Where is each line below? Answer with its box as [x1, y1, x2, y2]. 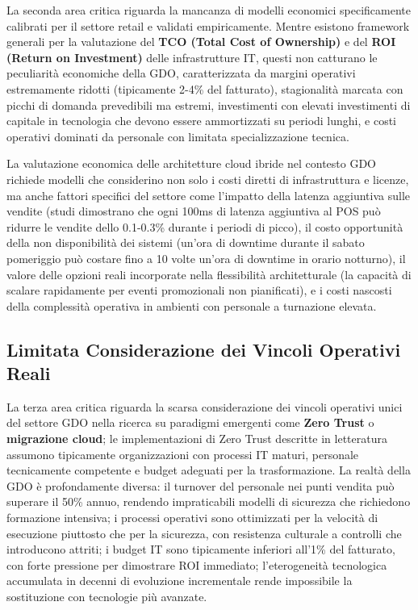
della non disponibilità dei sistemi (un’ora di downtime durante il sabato [6, 234, 365, 251]
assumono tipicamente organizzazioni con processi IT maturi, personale [6, 445, 359, 462]
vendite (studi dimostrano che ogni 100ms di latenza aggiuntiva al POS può [6, 203, 381, 219]
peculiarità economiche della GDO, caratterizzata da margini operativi [6, 65, 356, 81]
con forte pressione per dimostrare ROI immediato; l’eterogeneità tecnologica [6, 556, 387, 573]
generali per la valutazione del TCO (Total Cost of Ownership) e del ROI [6, 33, 396, 50]
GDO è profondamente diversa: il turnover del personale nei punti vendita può [6, 477, 395, 494]
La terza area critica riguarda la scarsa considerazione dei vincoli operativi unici [6, 398, 403, 415]
